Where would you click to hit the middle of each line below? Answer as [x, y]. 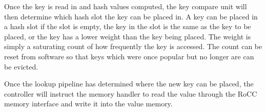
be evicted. [21, 66]
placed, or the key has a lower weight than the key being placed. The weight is [128, 36]
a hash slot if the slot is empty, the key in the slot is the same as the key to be [128, 26]
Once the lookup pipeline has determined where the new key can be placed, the [129, 84]
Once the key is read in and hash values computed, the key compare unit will [126, 6]
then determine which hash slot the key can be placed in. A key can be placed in [131, 16]
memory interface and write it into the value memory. [88, 104]
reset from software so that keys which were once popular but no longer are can [129, 56]
